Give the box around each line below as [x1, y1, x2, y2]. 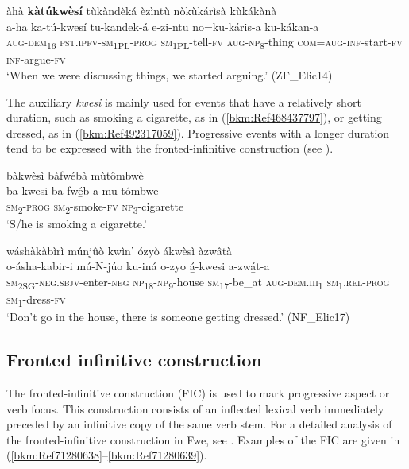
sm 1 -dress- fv [6, 291, 66, 309]
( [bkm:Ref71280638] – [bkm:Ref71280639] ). [6, 447, 207, 463]
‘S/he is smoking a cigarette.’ [6, 215, 147, 232]
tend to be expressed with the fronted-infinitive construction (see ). [6, 140, 334, 157]
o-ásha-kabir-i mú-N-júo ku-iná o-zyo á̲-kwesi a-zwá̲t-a [6, 258, 270, 274]
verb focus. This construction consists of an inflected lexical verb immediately [6, 400, 384, 417]
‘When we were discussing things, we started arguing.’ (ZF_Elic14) [6, 66, 333, 83]
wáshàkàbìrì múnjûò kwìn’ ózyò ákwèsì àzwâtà [6, 242, 233, 258]
